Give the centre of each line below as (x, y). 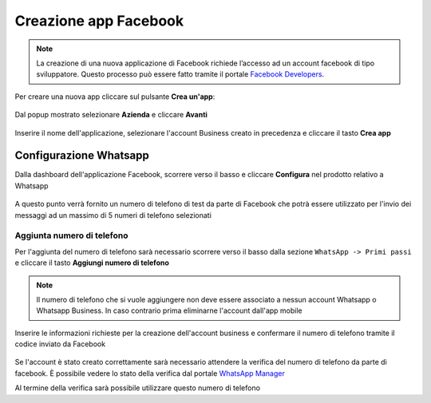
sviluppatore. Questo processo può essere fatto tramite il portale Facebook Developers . (180, 74)
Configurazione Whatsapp (82, 156)
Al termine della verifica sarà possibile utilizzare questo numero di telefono (138, 388)
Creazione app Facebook (99, 21)
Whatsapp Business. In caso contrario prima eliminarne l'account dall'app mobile (169, 310)
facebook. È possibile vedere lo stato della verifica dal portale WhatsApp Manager (150, 373)
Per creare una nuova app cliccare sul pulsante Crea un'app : (115, 97)
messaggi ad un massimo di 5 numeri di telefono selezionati (113, 215)
